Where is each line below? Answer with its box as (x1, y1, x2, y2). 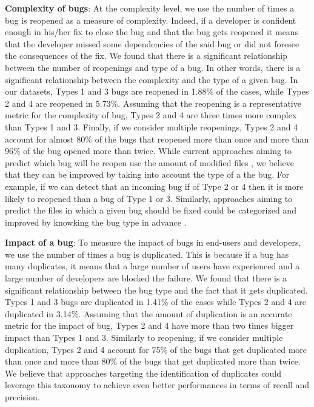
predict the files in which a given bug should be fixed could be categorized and (5, 204, 296, 217)
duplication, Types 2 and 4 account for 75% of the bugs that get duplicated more (5, 343, 307, 355)
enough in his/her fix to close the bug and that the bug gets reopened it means (5, 25, 299, 38)
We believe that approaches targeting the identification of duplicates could (5, 366, 282, 379)
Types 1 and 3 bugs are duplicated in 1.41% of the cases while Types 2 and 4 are (5, 295, 307, 308)
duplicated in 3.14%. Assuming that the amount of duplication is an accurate (5, 307, 292, 320)
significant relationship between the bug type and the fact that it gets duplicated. (5, 283, 308, 296)
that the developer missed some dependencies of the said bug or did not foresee (5, 37, 299, 50)
